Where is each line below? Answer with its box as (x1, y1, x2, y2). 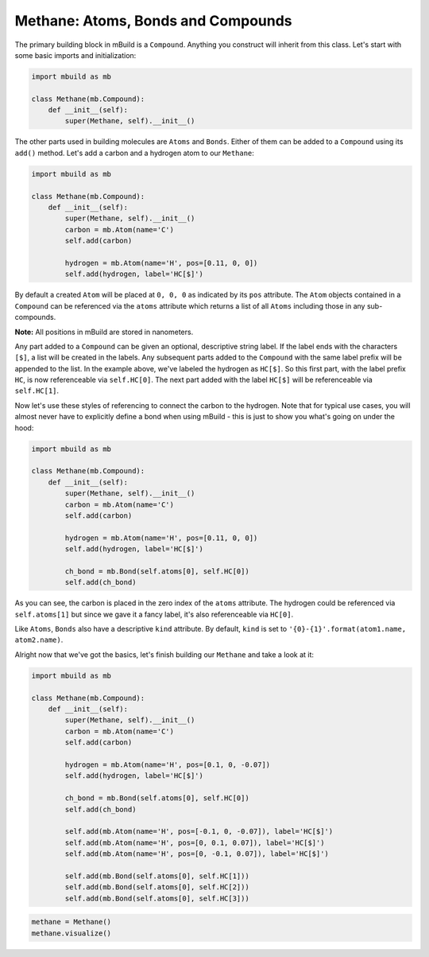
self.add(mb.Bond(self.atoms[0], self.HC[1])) (64, 871, 249, 881)
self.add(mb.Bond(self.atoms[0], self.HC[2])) (64, 883, 249, 892)
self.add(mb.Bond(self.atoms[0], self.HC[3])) (64, 893, 249, 903)
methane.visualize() (31, 928, 111, 938)
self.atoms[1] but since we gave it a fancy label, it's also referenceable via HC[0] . (14, 609, 294, 619)
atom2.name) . (14, 635, 64, 644)
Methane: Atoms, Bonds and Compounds (14, 12, 293, 29)
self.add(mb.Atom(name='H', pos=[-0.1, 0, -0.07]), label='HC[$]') (64, 827, 334, 836)
